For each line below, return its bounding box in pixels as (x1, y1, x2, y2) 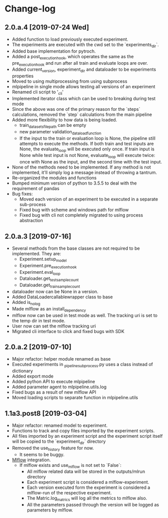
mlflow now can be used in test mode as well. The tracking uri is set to (12, 312, 157, 318)
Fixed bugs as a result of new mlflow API (12, 389, 96, 395)
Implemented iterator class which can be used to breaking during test (12, 95, 156, 101)
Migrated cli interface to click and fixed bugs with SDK (12, 328, 125, 334)
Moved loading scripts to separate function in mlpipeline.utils (12, 395, 138, 401)
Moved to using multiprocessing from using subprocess (12, 78, 127, 84)
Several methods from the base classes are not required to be (12, 245, 140, 251)
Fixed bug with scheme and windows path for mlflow (19, 207, 129, 213)
